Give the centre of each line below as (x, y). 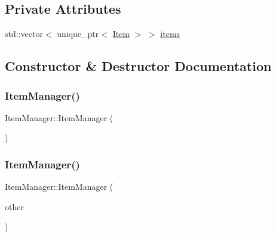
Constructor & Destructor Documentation (138, 66)
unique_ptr (78, 34)
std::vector (24, 34)
